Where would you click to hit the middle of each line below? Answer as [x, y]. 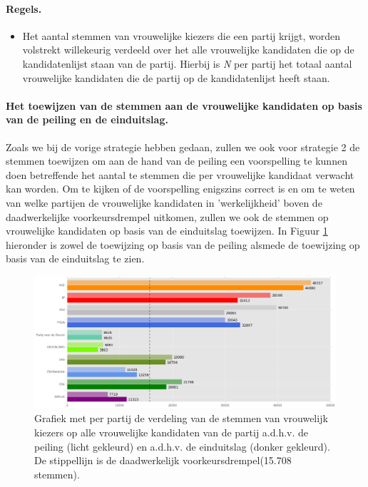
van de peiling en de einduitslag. [87, 119]
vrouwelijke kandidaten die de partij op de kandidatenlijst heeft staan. [176, 77]
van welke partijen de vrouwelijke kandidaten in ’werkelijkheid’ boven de [164, 202]
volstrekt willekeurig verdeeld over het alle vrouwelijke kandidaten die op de [188, 50]
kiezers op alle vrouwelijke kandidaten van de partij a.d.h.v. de [172, 432]
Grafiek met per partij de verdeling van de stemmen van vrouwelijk [181, 418]
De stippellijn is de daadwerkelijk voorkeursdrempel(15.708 [163, 460]
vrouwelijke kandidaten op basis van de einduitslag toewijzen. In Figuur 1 [167, 231]
